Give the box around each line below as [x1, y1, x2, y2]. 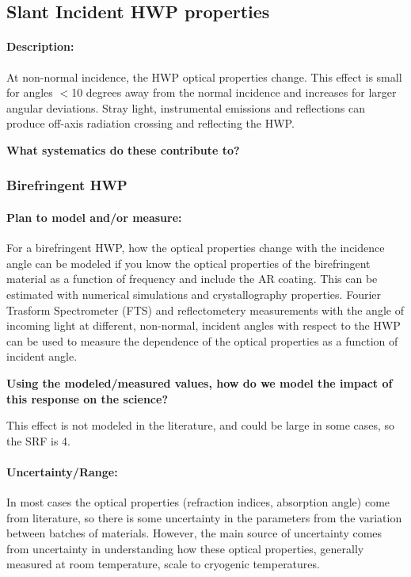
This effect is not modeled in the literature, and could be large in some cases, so [6, 417, 395, 434]
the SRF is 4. [6, 432, 70, 449]
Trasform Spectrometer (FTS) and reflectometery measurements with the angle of [6, 301, 404, 318]
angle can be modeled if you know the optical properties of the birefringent [6, 254, 371, 271]
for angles [6, 84, 53, 101]
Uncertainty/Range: [6, 463, 118, 480]
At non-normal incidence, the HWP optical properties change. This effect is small [6, 68, 402, 85]
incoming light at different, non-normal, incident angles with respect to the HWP [6, 317, 401, 334]
